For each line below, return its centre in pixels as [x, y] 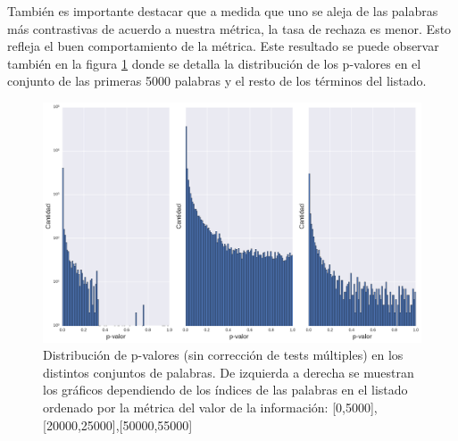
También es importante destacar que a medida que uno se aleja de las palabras [223, 11]
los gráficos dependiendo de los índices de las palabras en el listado [225, 390]
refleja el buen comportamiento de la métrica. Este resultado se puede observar [223, 46]
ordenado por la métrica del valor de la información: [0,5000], [210, 408]
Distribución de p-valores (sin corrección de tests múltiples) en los [223, 355]
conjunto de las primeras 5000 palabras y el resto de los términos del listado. [217, 81]
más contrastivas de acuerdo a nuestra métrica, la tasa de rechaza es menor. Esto [229, 28]
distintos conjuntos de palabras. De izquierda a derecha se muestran [229, 372]
